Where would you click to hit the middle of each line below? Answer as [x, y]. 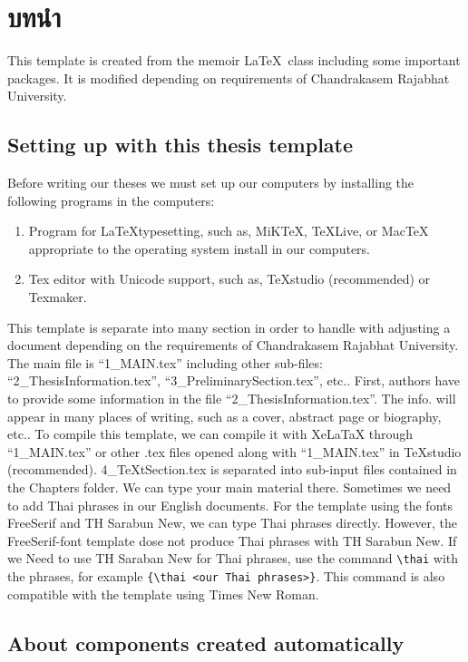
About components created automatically [206, 643]
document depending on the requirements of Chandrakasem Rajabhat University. [233, 345]
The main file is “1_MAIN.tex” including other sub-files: [165, 362]
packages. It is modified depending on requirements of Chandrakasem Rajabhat [229, 78]
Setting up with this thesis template [180, 145]
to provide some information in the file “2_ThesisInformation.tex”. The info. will [232, 399]
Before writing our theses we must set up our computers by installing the [211, 183]
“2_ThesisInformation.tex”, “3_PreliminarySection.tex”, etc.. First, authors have [234, 380]
